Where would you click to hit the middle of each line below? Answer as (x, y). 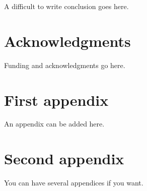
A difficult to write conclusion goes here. (66, 6)
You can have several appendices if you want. (74, 183)
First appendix (56, 100)
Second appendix (64, 158)
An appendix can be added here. (54, 124)
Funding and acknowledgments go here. (65, 65)
